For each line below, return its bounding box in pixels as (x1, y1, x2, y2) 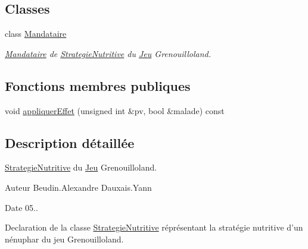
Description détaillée (5, 133, 135, 152)
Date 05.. (5, 201, 38, 213)
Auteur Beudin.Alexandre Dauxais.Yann (5, 181, 152, 193)
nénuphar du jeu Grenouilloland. (5, 232, 124, 245)
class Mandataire (5, 27, 67, 40)
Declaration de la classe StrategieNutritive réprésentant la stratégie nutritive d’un (5, 221, 303, 234)
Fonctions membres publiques (5, 76, 191, 94)
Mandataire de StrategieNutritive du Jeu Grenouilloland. (5, 47, 211, 59)
